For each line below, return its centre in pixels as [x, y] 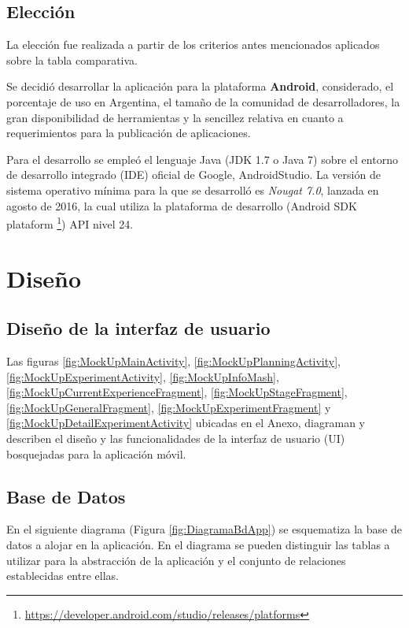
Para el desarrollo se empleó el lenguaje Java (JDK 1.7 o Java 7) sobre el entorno [202, 159]
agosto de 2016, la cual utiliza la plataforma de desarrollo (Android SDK [182, 205]
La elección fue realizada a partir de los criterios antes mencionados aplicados [193, 45]
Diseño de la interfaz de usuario [138, 328]
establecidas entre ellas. [63, 576]
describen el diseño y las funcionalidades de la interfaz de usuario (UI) [176, 438]
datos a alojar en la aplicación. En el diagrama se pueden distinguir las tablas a [198, 544]
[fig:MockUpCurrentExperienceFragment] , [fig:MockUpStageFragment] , [177, 392]
